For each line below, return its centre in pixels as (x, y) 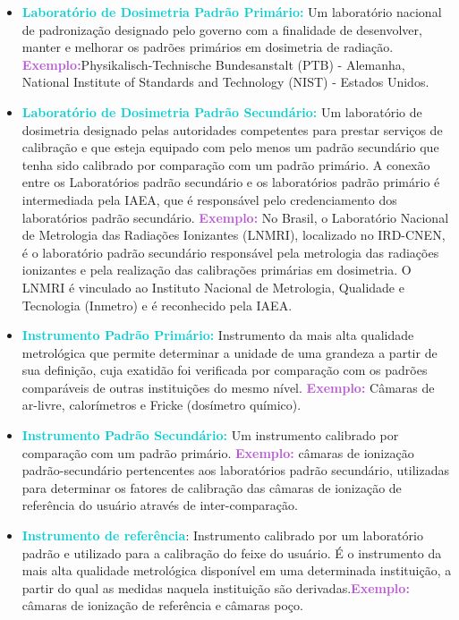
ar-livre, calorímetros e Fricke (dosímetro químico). (161, 405)
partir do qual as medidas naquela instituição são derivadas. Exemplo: (216, 587)
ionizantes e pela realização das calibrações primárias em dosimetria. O (217, 270)
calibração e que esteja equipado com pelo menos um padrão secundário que (230, 147)
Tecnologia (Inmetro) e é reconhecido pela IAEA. (157, 305)
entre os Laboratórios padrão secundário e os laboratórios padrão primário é (231, 182)
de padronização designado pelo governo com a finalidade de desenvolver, (222, 29)
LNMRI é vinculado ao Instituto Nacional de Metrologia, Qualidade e (213, 287)
